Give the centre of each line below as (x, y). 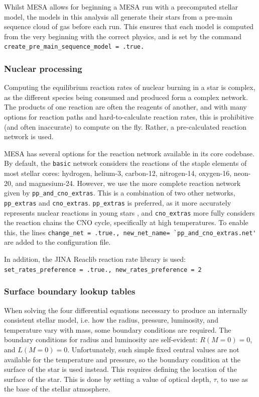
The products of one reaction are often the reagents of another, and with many (125, 107)
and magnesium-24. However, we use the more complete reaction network (128, 183)
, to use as (232, 379)
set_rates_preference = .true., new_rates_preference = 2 (103, 270)
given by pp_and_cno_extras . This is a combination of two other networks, (120, 193)
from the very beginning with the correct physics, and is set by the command (123, 36)
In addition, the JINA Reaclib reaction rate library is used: (95, 259)
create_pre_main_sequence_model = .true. (74, 47)
